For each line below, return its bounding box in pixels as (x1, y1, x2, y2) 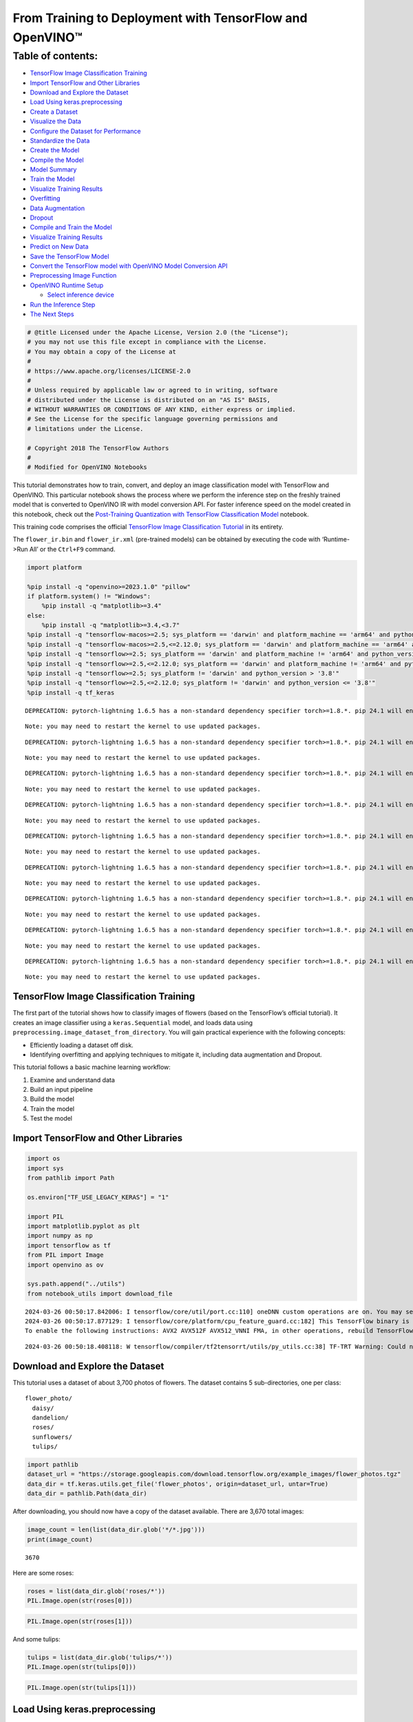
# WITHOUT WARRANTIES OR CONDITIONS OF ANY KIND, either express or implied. (27, 406, 296, 413)
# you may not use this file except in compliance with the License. (27, 338, 267, 346)
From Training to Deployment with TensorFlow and (12, 10, 308, 25)
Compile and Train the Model (30, 223, 113, 231)
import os (27, 1154, 61, 1163)
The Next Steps (30, 310, 74, 318)
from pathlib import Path (27, 1174, 115, 1182)
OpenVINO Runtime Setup (30, 281, 104, 289)
